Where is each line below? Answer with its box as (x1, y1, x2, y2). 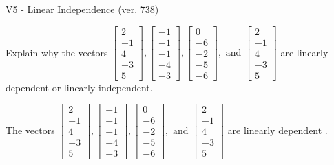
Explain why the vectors (6, 45, 108, 59)
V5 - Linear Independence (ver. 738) (6, 2, 159, 16)
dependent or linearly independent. (6, 80, 153, 94)
